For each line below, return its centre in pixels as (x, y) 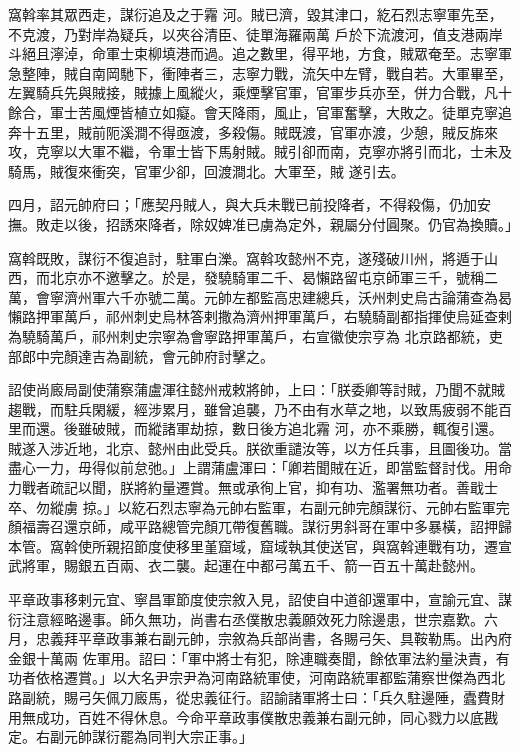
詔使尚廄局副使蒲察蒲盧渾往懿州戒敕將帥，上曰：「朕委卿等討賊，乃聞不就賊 (256, 389)
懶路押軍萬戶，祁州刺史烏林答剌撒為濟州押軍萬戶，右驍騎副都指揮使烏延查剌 (260, 316)
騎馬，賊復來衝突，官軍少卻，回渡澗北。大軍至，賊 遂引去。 (206, 170)
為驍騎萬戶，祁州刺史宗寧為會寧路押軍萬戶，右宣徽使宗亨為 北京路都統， (248, 335)
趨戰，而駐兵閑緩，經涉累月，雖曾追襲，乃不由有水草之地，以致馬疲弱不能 (253, 408)
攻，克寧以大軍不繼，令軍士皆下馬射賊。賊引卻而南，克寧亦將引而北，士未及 (260, 151)
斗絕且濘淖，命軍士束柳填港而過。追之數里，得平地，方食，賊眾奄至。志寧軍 (260, 53)
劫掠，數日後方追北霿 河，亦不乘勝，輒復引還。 (346, 428)
